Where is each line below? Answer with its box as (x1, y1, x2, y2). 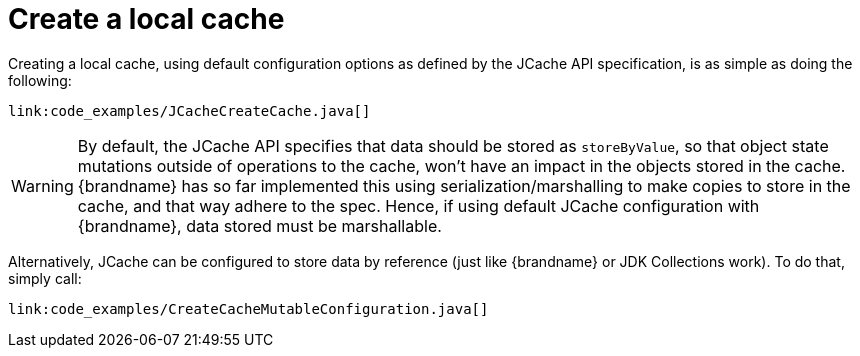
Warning (11, 175, 74, 196)
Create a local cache (8, 2, 285, 36)
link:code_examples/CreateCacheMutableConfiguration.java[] (8, 300, 489, 317)
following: (8, 71, 72, 89)
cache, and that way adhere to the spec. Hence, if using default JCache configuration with (77, 195, 760, 216)
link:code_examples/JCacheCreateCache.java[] (8, 102, 371, 119)
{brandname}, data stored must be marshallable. (77, 215, 442, 236)
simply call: (8, 269, 82, 287)
